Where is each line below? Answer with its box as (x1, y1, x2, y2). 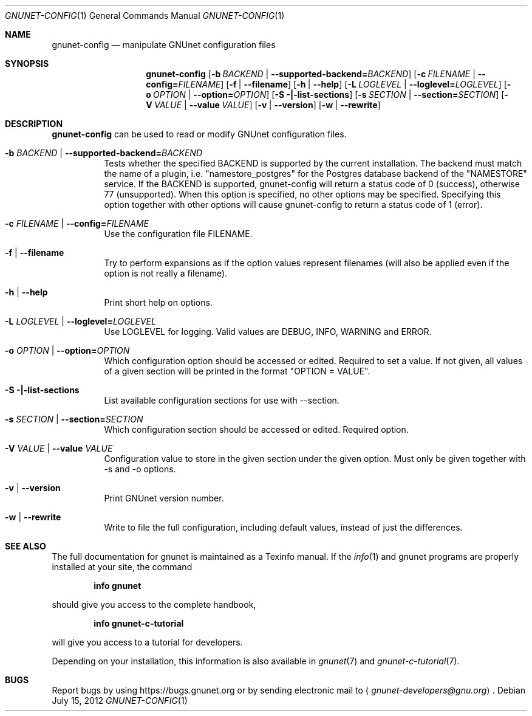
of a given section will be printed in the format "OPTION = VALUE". (104, 366, 370, 376)
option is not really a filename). (104, 268, 228, 278)
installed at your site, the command (52, 562, 193, 572)
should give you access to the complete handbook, (52, 599, 256, 610)
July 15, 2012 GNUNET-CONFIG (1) (52, 695, 188, 706)
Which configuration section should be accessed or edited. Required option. (104, 424, 409, 435)
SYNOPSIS (5, 58, 49, 69)
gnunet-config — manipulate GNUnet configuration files (52, 40, 276, 50)
